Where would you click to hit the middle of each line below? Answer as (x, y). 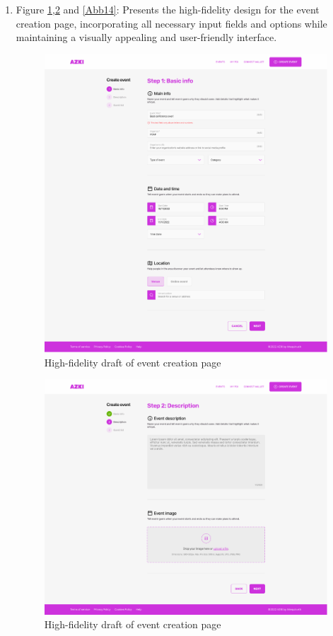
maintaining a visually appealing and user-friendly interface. (146, 37)
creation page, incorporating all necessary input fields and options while (171, 23)
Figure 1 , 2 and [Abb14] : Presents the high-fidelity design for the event (168, 9)
